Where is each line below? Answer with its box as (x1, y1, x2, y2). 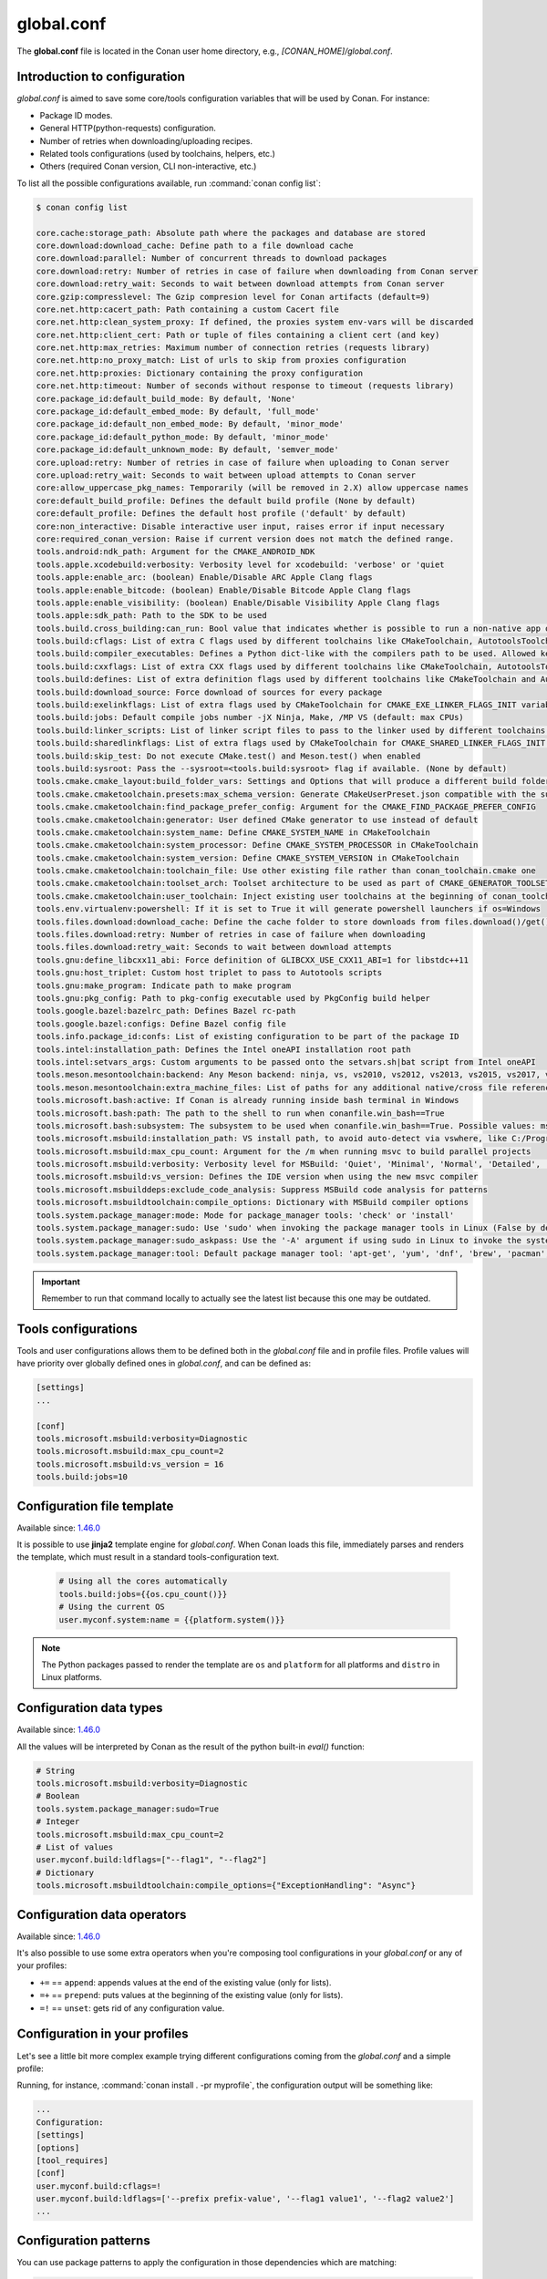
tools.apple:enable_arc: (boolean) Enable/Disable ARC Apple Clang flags (36, 572, 373, 583)
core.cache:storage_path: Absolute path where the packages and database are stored (36, 228, 426, 238)
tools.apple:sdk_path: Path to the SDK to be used (36, 611, 268, 621)
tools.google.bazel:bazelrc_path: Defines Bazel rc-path (36, 1005, 296, 1016)
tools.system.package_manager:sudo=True (36, 1803, 219, 1814)
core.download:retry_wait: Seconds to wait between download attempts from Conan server (36, 279, 446, 289)
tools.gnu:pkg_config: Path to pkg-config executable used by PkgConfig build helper (36, 994, 430, 1003)
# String (36, 1765, 76, 1776)
